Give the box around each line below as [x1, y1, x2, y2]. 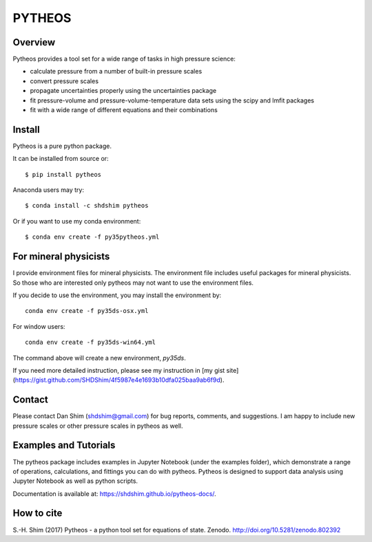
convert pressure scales [30, 76, 99, 85]
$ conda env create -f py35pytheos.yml [25, 233, 160, 241]
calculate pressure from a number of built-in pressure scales [30, 67, 203, 76]
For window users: [12, 322, 65, 330]
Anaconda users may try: [12, 186, 84, 194]
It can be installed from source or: [12, 155, 110, 163]
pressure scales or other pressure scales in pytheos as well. [12, 422, 183, 430]
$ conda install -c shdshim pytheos [25, 202, 149, 210]
